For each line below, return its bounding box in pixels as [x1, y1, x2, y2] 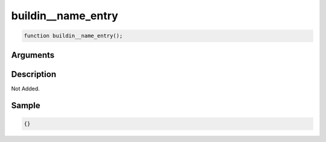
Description [11, 69, 57, 79]
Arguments [11, 50, 55, 60]
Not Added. [11, 85, 40, 92]
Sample [11, 100, 40, 111]
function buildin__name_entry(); [24, 32, 123, 39]
